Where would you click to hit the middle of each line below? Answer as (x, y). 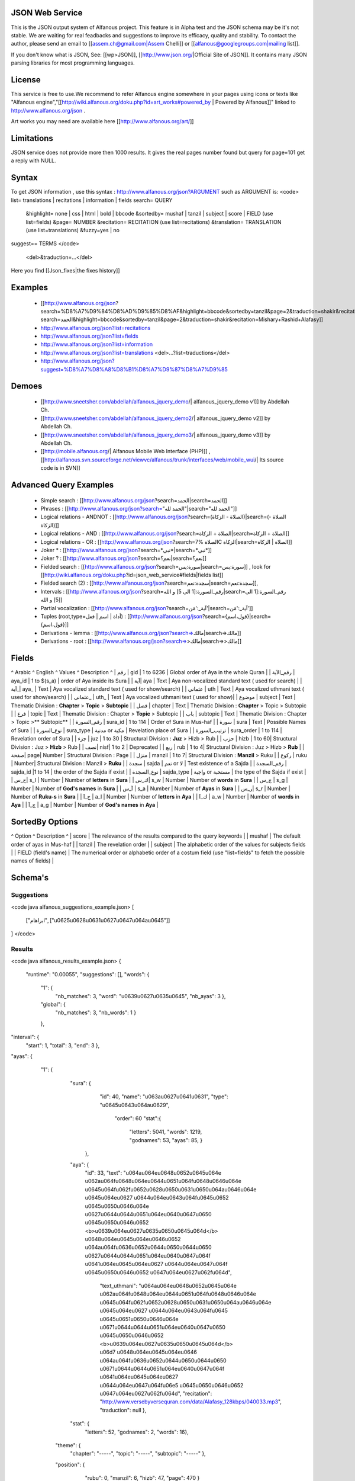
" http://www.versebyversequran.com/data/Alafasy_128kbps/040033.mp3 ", (191, 1402)
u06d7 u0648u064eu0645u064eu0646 (149, 1352)
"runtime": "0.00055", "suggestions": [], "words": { (88, 974)
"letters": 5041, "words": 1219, (166, 1132)
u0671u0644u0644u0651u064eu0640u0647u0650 (163, 1327)
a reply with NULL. (33, 161)
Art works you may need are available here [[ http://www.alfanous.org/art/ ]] (102, 121)
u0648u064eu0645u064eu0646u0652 (133, 1239)
